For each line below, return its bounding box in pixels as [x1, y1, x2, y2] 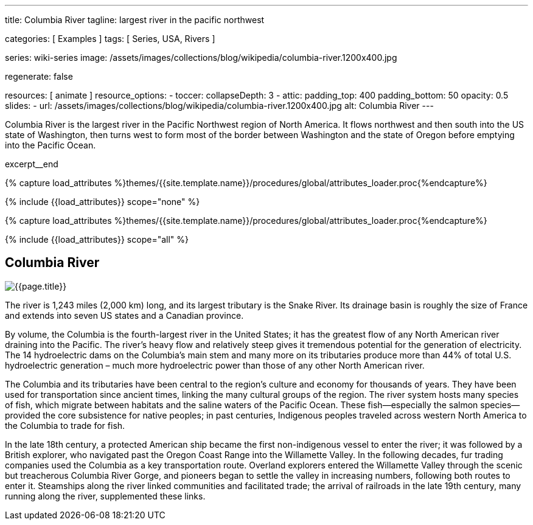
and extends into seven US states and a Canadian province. [5, 310, 244, 321]
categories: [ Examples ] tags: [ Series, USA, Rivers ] [5, 33, 215, 44]
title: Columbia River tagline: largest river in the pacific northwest [5, 15, 265, 25]
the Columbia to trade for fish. [5, 420, 125, 431]
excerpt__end [5, 159, 58, 169]
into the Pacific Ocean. [5, 140, 96, 150]
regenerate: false [5, 71, 73, 82]
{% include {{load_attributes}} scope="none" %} [5, 196, 200, 207]
